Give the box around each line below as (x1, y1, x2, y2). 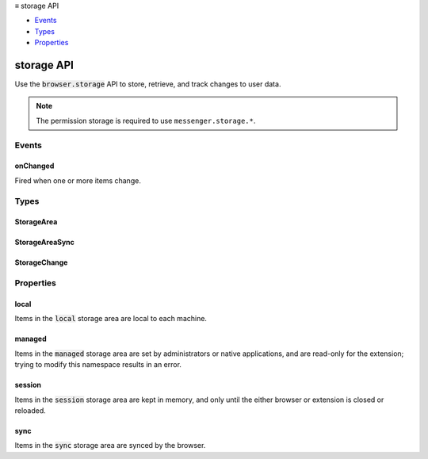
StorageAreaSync (14, 238, 75, 247)
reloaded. (14, 405, 47, 415)
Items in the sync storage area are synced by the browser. (14, 441, 206, 450)
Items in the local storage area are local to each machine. (14, 314, 208, 323)
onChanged (14, 161, 55, 170)
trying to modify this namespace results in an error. (14, 360, 182, 369)
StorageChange (14, 258, 68, 267)
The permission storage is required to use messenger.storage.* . (36, 116, 256, 125)
